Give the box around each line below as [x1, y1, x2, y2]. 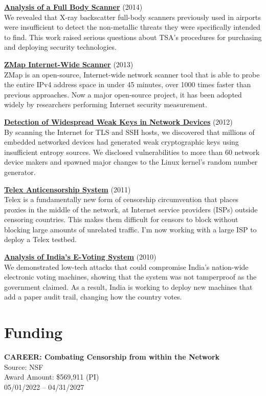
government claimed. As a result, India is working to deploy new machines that [4, 281, 253, 292]
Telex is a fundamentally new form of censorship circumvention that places [4, 194, 239, 205]
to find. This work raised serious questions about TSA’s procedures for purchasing [4, 31, 262, 42]
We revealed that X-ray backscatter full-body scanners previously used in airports [4, 11, 261, 22]
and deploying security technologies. [4, 42, 117, 52]
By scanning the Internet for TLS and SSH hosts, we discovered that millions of [4, 126, 255, 137]
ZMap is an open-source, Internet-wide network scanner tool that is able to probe [4, 69, 260, 80]
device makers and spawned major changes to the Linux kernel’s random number [4, 156, 258, 167]
